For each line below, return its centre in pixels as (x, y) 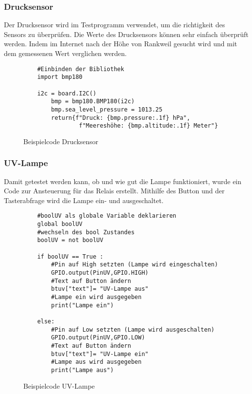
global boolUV (60, 224)
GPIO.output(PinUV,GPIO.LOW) (98, 338)
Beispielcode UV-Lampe (59, 385)
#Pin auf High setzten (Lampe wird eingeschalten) (134, 265)
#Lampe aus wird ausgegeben (96, 362)
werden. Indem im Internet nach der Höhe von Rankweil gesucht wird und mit (121, 44)
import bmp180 (60, 77)
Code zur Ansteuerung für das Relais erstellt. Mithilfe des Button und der (114, 191)
